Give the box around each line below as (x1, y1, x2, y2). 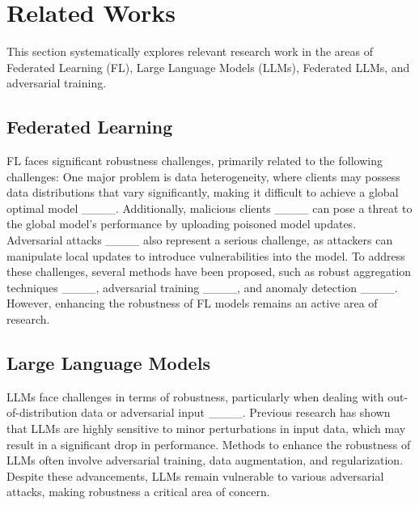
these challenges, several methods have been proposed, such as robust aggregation (6, 263, 412, 280)
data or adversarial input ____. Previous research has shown (81, 404, 391, 421)
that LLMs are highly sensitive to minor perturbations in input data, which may (6, 420, 406, 437)
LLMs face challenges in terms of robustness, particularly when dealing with (6, 388, 384, 405)
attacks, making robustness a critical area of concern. (6, 483, 270, 500)
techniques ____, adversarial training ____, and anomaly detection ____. (6, 278, 398, 295)
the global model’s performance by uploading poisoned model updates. (6, 215, 357, 232)
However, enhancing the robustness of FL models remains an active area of (6, 295, 378, 312)
